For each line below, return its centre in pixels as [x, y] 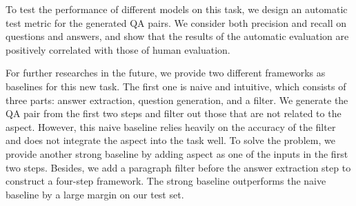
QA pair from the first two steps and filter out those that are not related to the [174, 113]
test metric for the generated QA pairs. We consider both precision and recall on [176, 22]
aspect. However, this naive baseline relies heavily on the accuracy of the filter [171, 126]
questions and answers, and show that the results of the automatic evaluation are [177, 36]
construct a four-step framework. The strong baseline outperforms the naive [166, 181]
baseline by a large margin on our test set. [95, 194]
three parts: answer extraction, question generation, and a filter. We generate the [177, 100]
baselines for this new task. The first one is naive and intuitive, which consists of [176, 86]
